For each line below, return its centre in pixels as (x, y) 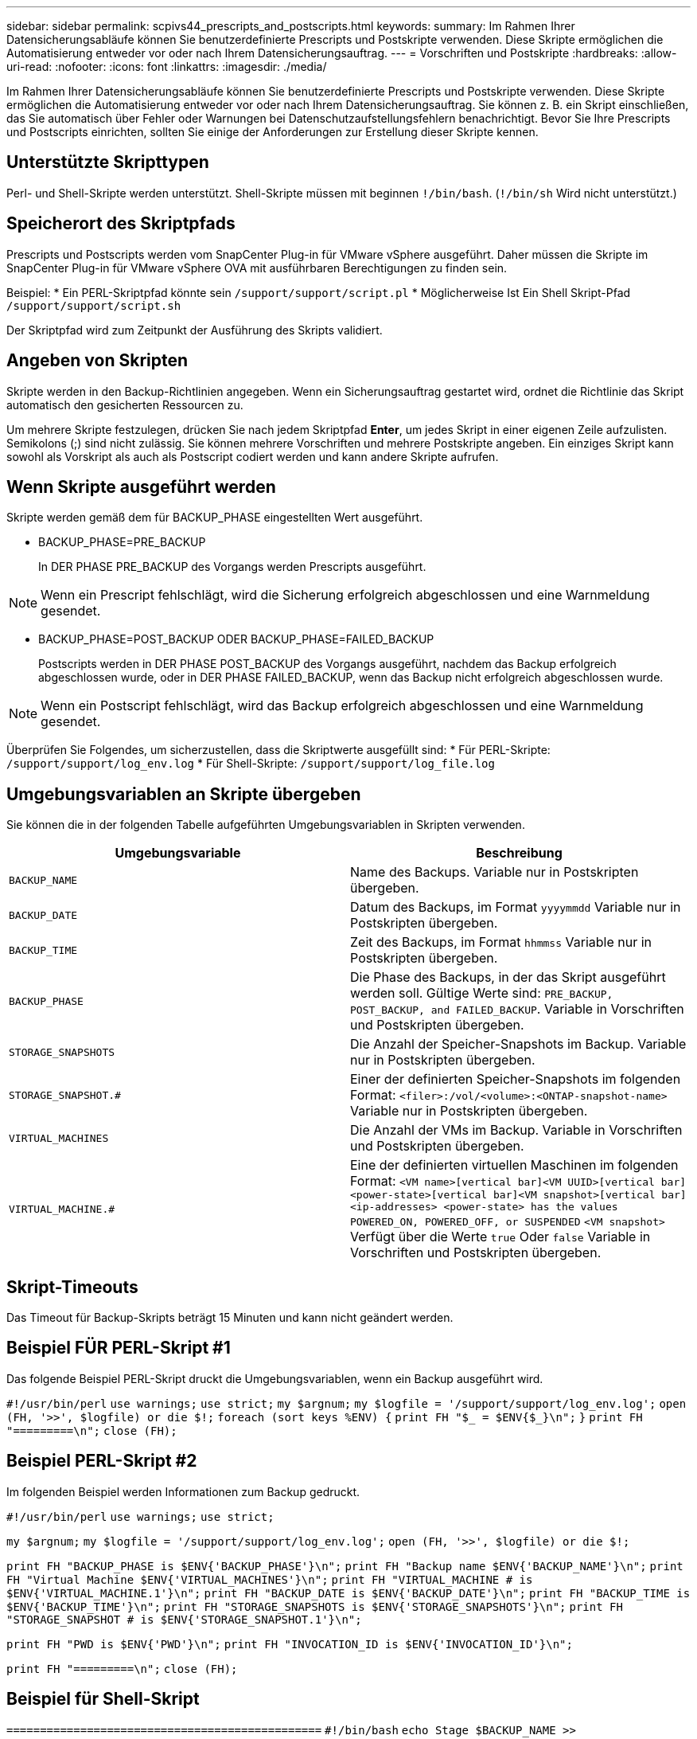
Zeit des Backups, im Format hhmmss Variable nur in (501, 942)
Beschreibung (519, 853)
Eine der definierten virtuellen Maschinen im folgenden (514, 1165)
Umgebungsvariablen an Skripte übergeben (184, 794)
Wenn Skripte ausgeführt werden (141, 487)
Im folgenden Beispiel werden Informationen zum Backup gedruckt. (183, 1491)
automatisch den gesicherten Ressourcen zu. (125, 404)
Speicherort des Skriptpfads (121, 224)
